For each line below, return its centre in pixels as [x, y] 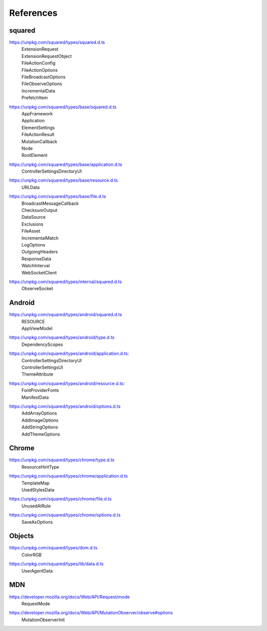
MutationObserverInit [43, 620]
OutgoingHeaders [40, 252]
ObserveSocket [37, 289]
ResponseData [36, 259]
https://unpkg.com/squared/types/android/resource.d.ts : [67, 383]
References [33, 13]
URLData [30, 187]
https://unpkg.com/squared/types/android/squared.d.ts [66, 315]
